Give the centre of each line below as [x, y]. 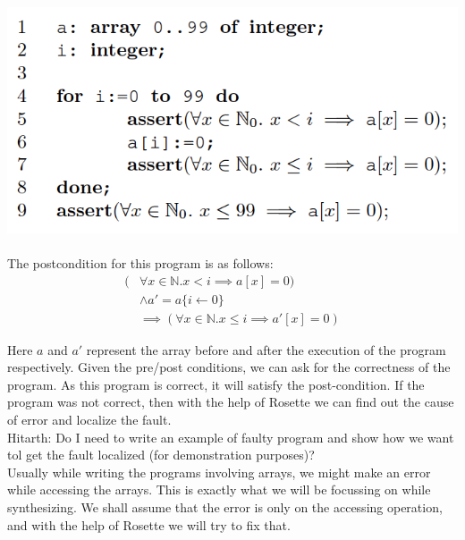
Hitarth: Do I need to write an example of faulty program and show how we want [231, 437]
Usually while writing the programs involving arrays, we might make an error [219, 472]
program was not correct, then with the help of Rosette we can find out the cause [231, 402]
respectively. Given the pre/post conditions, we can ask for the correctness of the [229, 367]
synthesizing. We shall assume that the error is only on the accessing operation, [225, 506]
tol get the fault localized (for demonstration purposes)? [161, 455]
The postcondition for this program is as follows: [140, 262]
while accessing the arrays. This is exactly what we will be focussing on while [219, 489]
